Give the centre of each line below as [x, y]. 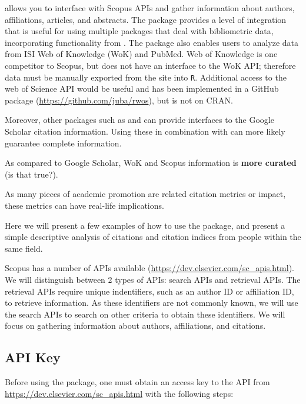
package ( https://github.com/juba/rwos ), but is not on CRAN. [119, 100]
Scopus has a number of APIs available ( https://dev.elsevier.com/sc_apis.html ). [149, 268]
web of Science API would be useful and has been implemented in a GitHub [142, 89]
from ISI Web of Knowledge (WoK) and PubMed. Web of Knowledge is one [141, 54]
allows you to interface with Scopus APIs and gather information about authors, [150, 8]
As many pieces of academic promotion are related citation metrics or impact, [145, 194]
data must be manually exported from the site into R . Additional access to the [146, 77]
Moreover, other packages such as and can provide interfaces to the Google [139, 120]
